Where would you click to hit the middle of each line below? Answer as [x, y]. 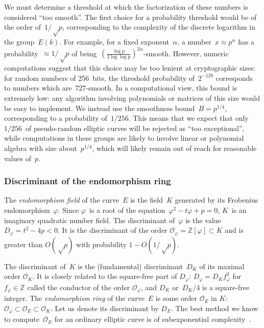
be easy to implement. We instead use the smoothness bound [100, 108]
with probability [101, 244]
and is [234, 230]
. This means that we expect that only [188, 118]
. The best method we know [214, 308]
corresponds [234, 78]
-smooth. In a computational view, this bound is [162, 88]
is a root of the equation [127, 210]
